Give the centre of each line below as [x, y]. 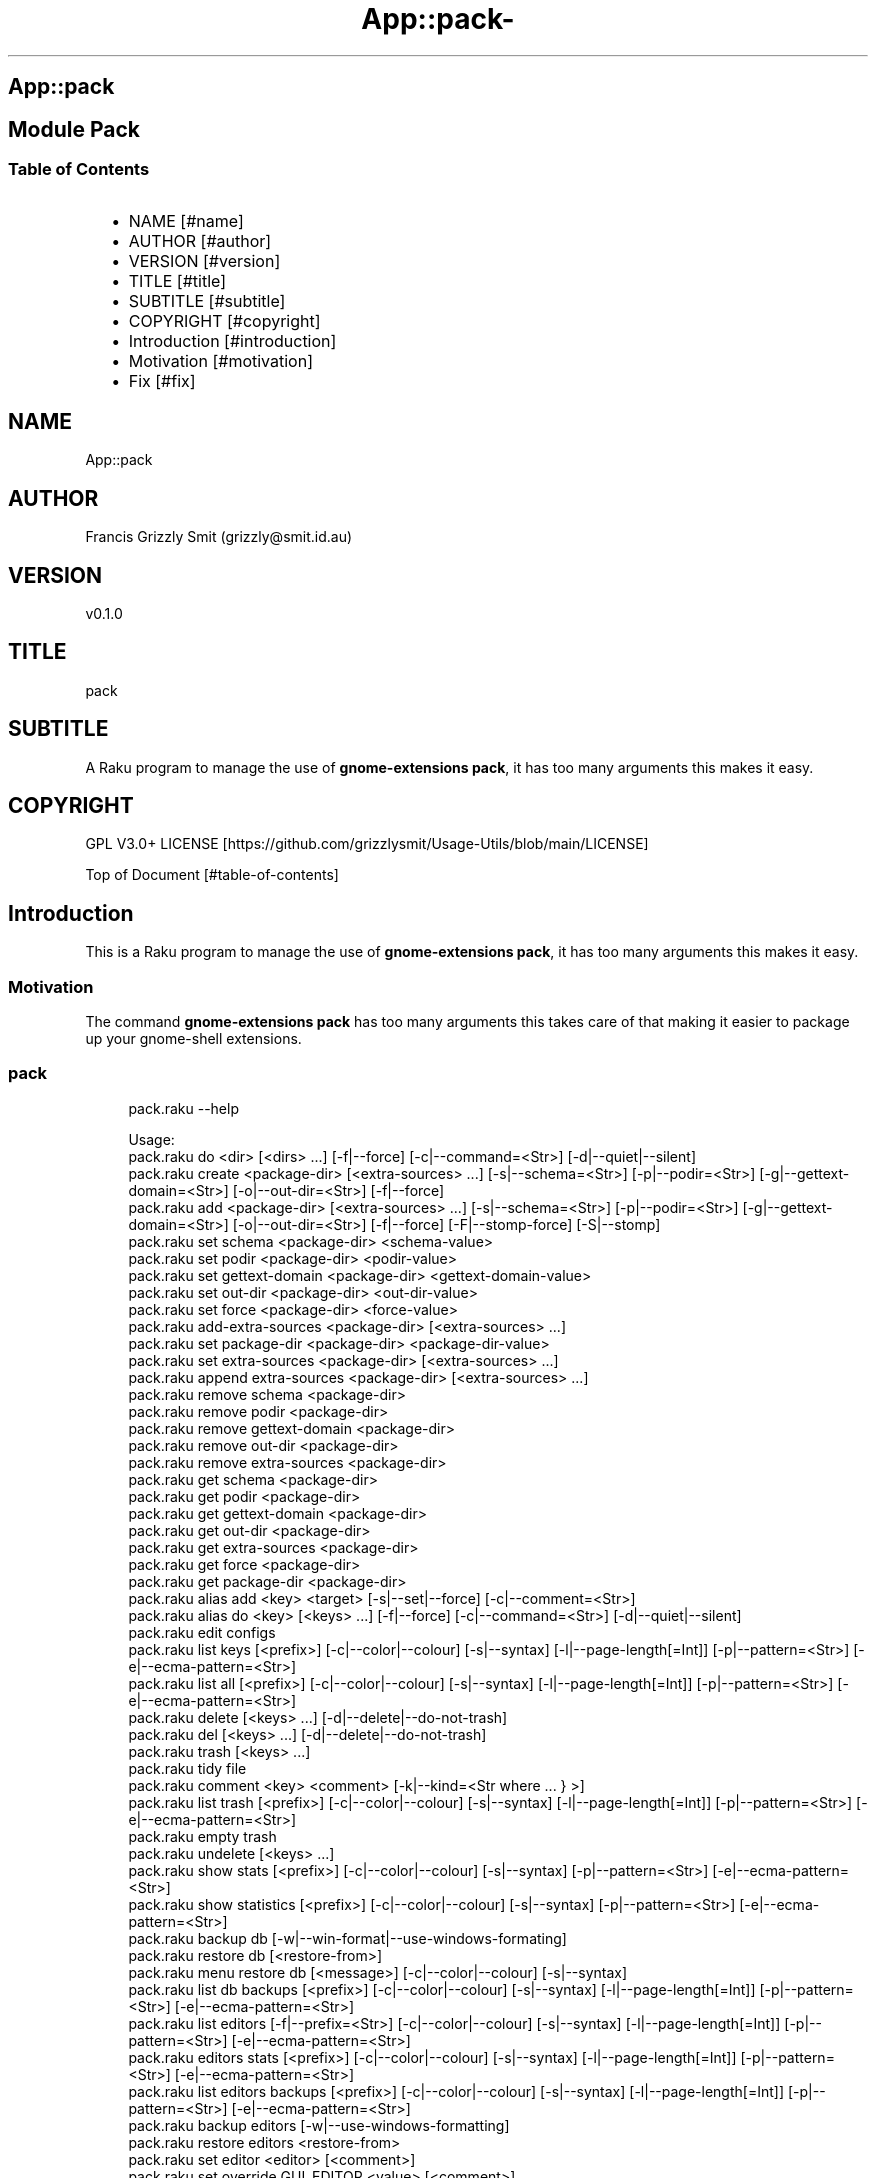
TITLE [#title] [177, 281]
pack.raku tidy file [187, 1768]
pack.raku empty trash [202, 1836]
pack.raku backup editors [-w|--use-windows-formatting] [319, 2125]
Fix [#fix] [162, 381]
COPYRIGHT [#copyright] [224, 321]
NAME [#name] [186, 221]
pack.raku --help [183, 1108]
